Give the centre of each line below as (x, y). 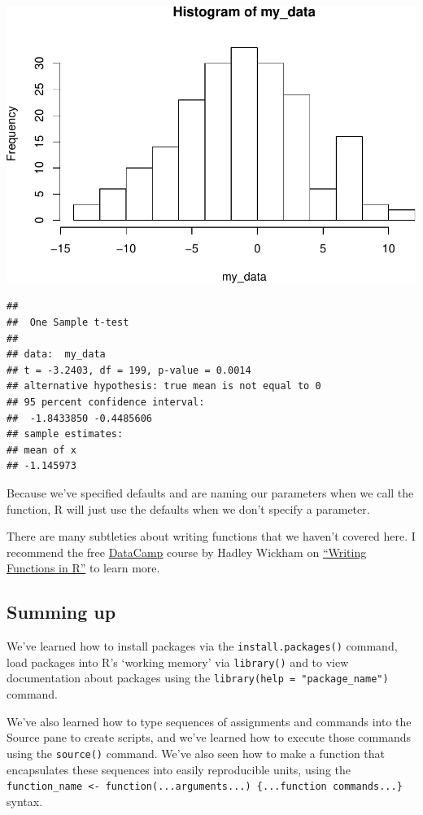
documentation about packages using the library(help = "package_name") (198, 678)
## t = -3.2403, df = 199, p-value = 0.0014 (129, 370)
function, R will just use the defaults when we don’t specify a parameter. (188, 508)
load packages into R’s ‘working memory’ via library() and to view (178, 662)
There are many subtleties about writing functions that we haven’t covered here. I (211, 536)
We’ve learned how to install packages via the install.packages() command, (202, 646)
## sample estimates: (65, 434)
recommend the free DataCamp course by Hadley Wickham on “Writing (187, 552)
